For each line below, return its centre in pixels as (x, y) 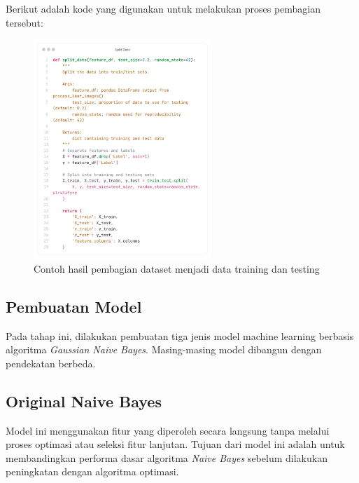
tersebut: (24, 22)
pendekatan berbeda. (51, 363)
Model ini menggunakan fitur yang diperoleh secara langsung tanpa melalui (168, 430)
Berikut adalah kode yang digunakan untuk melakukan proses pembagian (163, 8)
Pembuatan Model (74, 306)
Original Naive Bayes (84, 401)
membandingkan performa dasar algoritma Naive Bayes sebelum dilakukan (167, 457)
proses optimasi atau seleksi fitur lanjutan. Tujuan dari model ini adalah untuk (175, 444)
